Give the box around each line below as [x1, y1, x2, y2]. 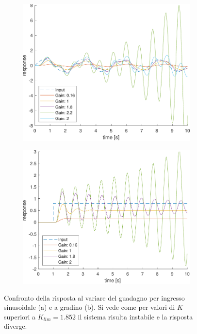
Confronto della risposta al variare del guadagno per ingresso [4, 292, 185, 302]
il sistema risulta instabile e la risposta [78, 311, 193, 321]
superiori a [4, 311, 36, 321]
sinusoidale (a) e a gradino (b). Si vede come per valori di [4, 302, 175, 312]
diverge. [4, 321, 27, 331]
